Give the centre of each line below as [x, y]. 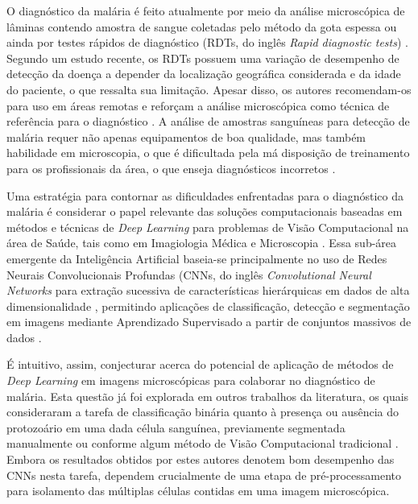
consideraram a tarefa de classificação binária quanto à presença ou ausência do [203, 412]
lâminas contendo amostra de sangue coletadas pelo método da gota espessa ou [202, 26]
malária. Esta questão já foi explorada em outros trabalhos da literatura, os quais [208, 396]
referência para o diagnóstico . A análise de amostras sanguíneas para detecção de [208, 121]
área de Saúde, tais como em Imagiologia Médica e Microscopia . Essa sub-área [202, 243]
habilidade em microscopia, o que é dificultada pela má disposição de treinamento [208, 153]
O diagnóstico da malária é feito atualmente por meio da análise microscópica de [206, 10]
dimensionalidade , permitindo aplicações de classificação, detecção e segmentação [208, 306]
